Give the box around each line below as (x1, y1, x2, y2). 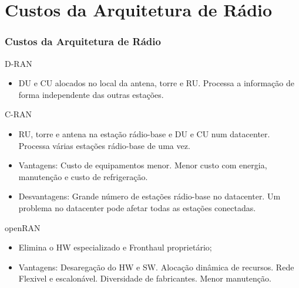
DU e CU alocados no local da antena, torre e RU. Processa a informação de (18, 77, 294, 89)
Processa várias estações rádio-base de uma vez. (18, 139, 190, 151)
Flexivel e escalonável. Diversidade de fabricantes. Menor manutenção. (18, 272, 271, 284)
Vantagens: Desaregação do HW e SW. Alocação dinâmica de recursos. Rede (18, 260, 294, 273)
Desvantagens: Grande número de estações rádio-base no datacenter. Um (18, 190, 281, 202)
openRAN (5, 221, 41, 233)
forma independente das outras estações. (18, 88, 164, 100)
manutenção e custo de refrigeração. (18, 170, 148, 182)
